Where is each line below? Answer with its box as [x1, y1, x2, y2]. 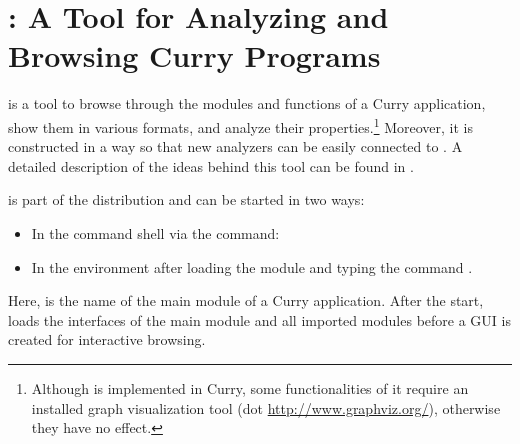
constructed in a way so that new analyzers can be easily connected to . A [8, 136, 463, 157]
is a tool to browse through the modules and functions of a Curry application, [8, 93, 486, 114]
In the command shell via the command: [31, 222, 280, 243]
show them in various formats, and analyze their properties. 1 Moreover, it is [8, 113, 474, 137]
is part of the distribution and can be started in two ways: [8, 189, 365, 210]
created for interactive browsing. [8, 329, 206, 350]
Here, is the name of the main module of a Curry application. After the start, [8, 290, 484, 311]
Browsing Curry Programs [8, 35, 381, 76]
